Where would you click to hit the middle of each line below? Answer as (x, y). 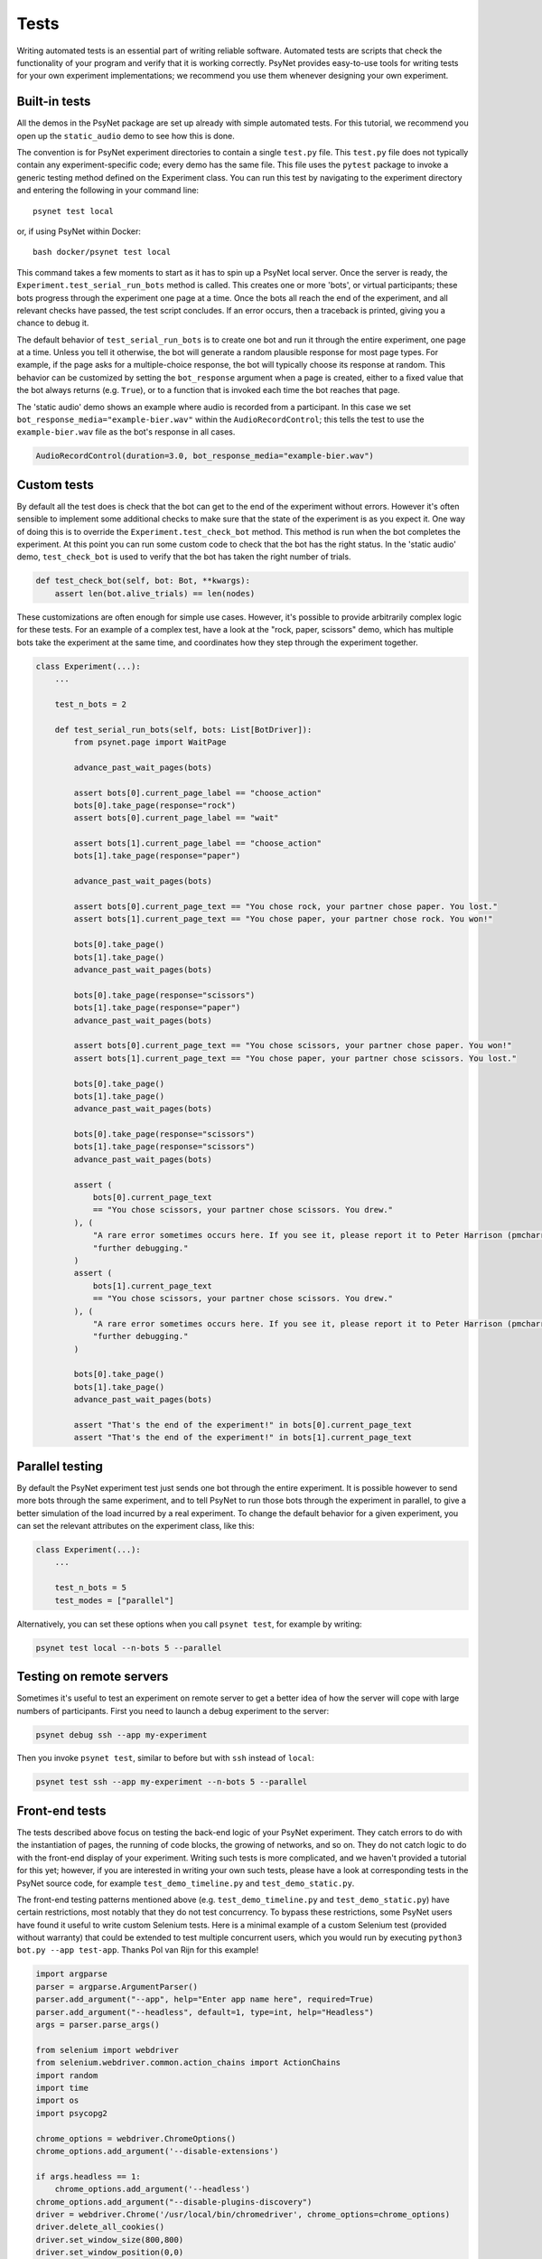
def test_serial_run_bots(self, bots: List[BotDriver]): (183, 729)
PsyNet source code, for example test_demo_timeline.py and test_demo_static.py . (186, 1883)
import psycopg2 (72, 2113)
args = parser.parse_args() (98, 2025)
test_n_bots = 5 (90, 1588)
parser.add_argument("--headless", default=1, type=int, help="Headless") (205, 2012)
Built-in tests (54, 102)
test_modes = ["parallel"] (115, 1600)
